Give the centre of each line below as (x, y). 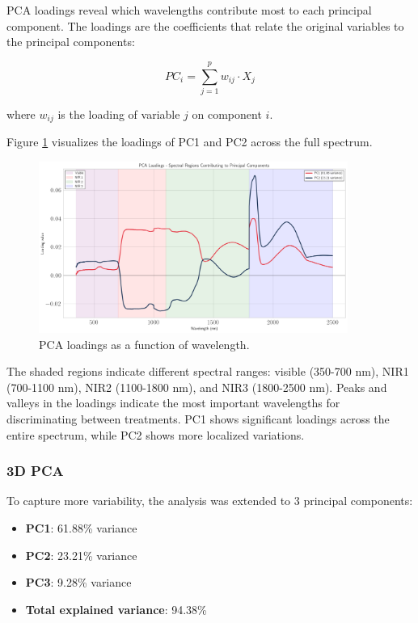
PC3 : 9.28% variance (78, 582)
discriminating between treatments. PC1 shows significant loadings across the (198, 418)
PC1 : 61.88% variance (81, 527)
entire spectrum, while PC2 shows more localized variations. (156, 434)
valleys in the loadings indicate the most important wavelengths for (173, 403)
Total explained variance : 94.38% (116, 609)
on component (227, 114)
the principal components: (71, 42)
